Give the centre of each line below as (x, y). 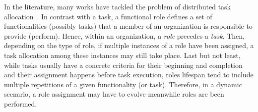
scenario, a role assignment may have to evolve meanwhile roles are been (114, 94)
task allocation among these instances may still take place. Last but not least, (122, 55)
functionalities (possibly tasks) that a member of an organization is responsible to (128, 26)
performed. (21, 103)
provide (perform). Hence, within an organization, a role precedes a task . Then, (124, 35)
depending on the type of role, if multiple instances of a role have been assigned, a (129, 45)
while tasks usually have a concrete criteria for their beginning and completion (123, 65)
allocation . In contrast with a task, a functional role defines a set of (108, 16)
